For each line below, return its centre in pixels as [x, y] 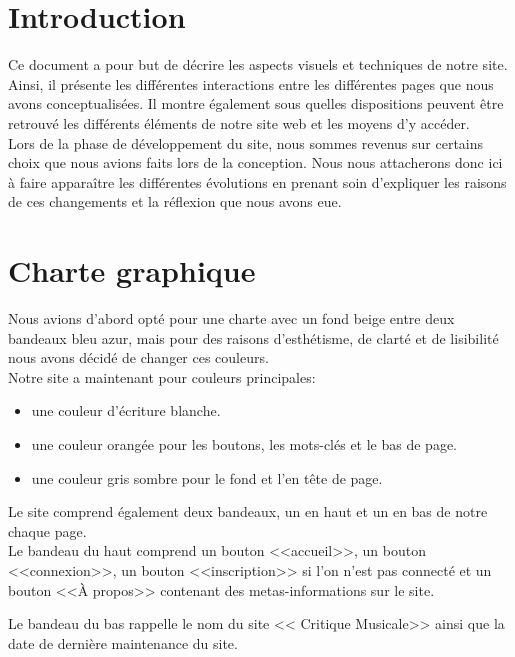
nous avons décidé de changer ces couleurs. [138, 357]
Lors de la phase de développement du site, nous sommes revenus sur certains [246, 142]
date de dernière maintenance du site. [123, 642]
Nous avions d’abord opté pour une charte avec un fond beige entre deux [231, 318]
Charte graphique [132, 270]
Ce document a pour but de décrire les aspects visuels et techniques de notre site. [258, 64]
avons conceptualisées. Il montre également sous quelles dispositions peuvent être [256, 103]
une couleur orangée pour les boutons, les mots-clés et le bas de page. [244, 443]
